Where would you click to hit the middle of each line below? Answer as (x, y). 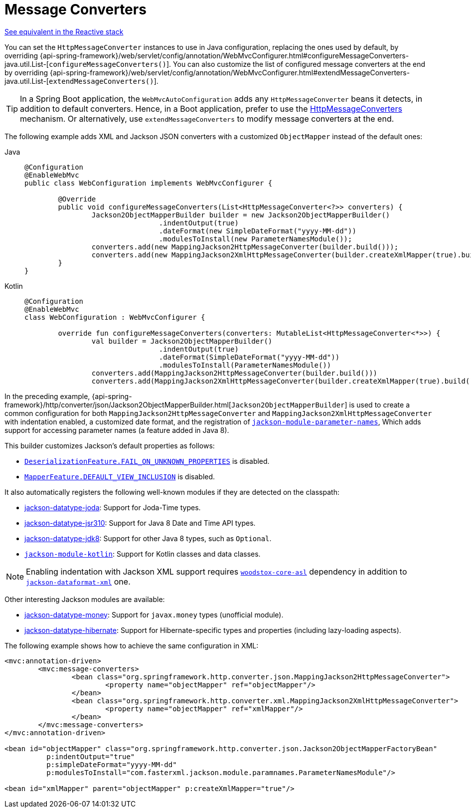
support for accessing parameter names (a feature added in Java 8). (117, 430)
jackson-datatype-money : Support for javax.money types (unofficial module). (154, 614)
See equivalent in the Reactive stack (64, 31)
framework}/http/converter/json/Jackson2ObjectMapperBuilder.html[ (118, 405)
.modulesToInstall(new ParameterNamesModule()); (255, 239)
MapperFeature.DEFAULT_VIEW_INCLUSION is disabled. (120, 476)
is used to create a (380, 405)
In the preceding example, (47, 396)
